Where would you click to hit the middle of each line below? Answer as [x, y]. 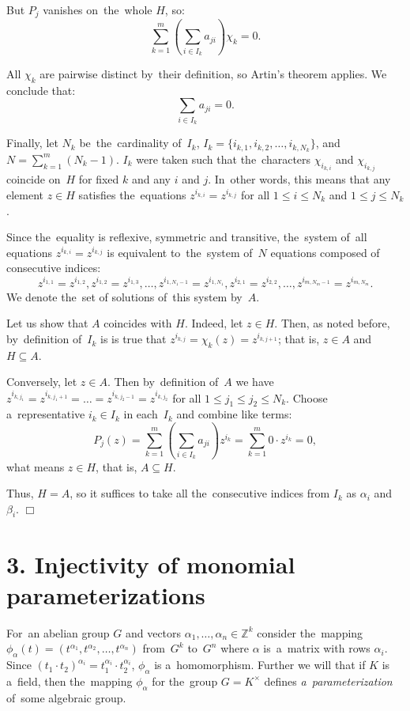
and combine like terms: [234, 414]
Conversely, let [42, 382]
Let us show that [47, 323]
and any [151, 179]
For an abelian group [58, 632]
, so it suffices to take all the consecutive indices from [200, 493]
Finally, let [32, 143]
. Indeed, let [214, 323]
